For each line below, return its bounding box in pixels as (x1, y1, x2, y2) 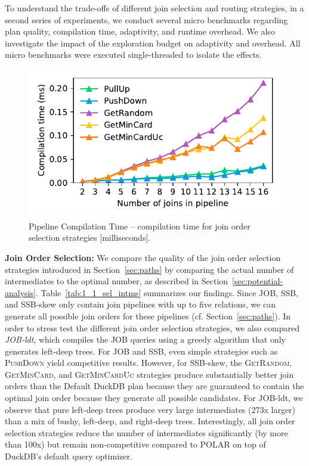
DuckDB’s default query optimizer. (5, 450, 132, 462)
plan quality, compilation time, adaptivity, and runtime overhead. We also (5, 25, 275, 38)
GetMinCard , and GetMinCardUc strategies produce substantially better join (5, 368, 294, 380)
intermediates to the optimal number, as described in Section (5, 275, 228, 287)
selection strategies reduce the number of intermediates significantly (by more (5, 426, 288, 439)
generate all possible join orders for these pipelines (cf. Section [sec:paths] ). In (5, 309, 291, 322)
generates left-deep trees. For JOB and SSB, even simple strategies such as (5, 344, 278, 357)
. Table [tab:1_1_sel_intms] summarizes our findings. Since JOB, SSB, (35, 286, 299, 299)
